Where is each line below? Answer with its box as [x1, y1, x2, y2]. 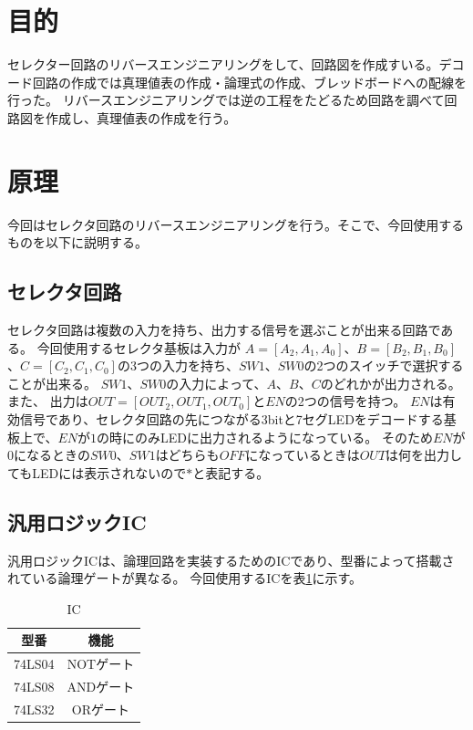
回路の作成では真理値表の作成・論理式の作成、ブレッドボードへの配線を [32, 72, 467, 91]
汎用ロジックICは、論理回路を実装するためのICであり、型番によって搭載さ [7, 550, 455, 569]
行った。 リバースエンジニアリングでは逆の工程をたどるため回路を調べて [7, 90, 445, 109]
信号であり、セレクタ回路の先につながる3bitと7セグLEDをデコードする [19, 409, 444, 428]
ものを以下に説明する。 [7, 233, 148, 252]
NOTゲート [67, 654, 135, 673]
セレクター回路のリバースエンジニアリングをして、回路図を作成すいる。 [7, 55, 439, 74]
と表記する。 [192, 463, 270, 482]
